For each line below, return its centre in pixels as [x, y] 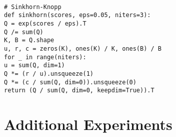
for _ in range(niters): [45, 57]
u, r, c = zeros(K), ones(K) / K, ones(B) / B [83, 48]
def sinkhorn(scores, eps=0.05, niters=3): [77, 15]
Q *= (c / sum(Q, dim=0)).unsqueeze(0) [70, 82]
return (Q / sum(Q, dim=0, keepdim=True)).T [79, 91]
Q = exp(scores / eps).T [45, 23]
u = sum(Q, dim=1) [34, 65]
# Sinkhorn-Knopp [33, 7]
